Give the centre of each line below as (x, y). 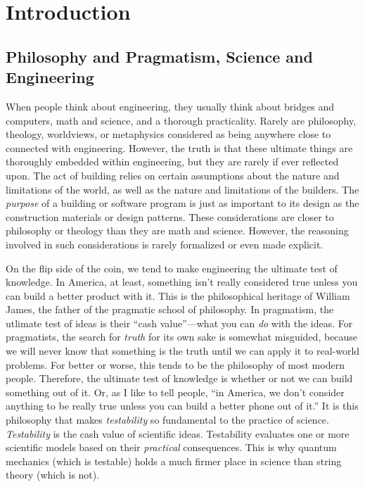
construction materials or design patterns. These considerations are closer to (170, 216)
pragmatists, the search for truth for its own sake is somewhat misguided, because (182, 337)
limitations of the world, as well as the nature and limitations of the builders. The (182, 189)
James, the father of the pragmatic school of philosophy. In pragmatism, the (170, 309)
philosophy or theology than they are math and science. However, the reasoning (177, 230)
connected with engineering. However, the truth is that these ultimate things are (179, 147)
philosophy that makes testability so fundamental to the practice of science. (167, 420)
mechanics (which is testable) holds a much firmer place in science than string (174, 461)
